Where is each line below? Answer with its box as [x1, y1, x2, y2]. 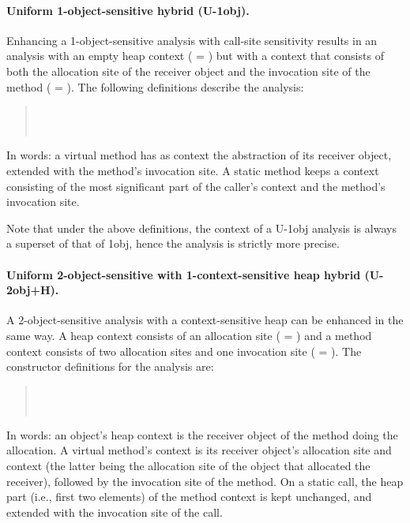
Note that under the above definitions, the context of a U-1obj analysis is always [6, 219, 397, 236]
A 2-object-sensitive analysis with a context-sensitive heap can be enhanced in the [6, 312, 404, 328]
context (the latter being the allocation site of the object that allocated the [6, 458, 371, 474]
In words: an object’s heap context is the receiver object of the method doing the [6, 426, 398, 443]
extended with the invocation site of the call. [6, 503, 223, 520]
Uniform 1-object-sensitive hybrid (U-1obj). [6, 2, 250, 18]
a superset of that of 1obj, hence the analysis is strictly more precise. [6, 235, 340, 252]
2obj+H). [6, 282, 59, 298]
